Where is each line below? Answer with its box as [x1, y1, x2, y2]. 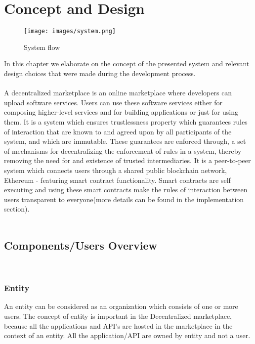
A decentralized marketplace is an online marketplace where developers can [4, 87, 232, 98]
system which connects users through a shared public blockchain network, [4, 165, 227, 175]
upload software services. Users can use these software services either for [4, 97, 222, 107]
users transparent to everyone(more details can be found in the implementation [4, 194, 244, 204]
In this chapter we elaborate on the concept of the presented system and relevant [4, 58, 250, 69]
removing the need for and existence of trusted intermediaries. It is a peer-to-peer [4, 155, 251, 166]
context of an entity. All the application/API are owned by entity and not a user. [4, 330, 251, 341]
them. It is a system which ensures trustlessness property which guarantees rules [4, 116, 248, 127]
